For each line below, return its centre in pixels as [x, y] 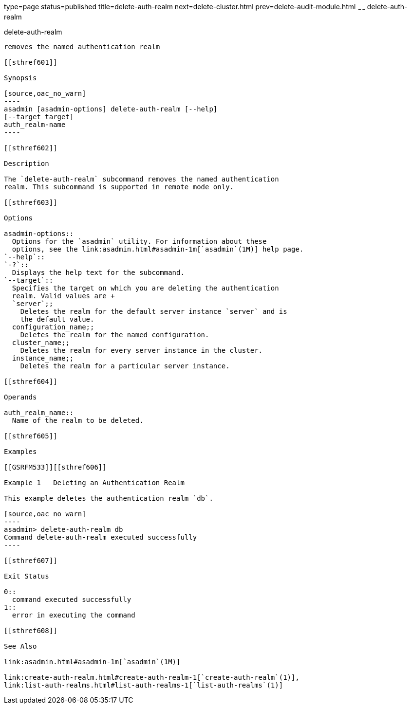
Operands [20, 397]
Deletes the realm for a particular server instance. [125, 366]
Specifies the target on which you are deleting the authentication [145, 288]
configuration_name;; [53, 327]
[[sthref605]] [31, 436]
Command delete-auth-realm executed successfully [101, 537]
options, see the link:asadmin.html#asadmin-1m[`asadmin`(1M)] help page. [158, 249]
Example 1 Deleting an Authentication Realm [94, 482]
